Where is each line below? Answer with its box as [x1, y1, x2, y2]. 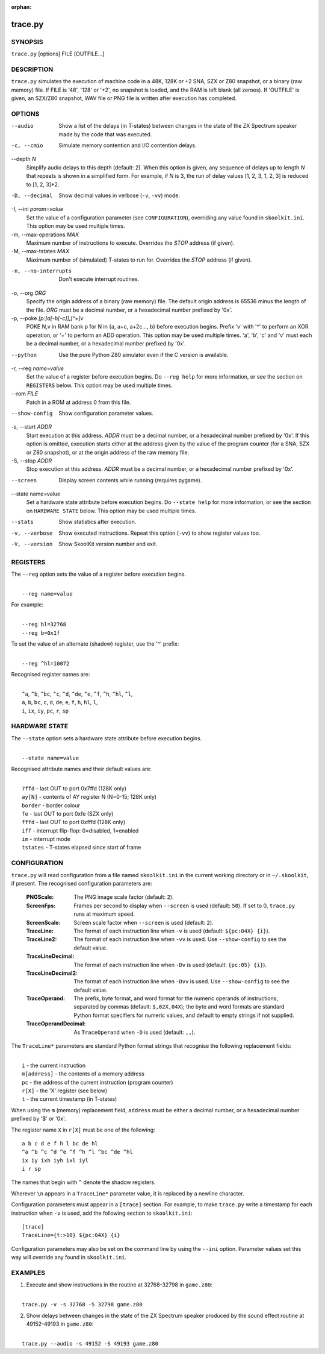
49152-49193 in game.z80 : [26, 1320, 94, 1327]
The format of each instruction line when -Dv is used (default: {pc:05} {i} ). [73, 961, 267, 968]
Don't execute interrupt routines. [58, 276, 140, 283]
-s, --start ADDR [11, 423, 52, 430]
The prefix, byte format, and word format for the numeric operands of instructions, [73, 995, 278, 1002]
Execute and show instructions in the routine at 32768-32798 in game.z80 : [26, 1281, 213, 1288]
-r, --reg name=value [11, 365, 64, 372]
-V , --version [11, 541, 53, 548]
